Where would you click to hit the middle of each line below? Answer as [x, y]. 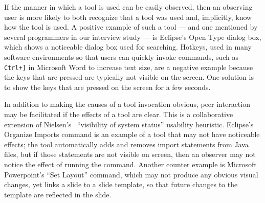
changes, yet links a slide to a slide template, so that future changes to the [121, 184]
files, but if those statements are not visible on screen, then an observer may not [130, 154]
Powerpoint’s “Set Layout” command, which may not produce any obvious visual [131, 174]
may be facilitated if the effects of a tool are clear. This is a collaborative [119, 114]
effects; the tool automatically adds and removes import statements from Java [126, 144]
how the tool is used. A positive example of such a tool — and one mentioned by [131, 27]
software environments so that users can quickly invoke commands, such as [122, 57]
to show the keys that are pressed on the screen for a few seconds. [107, 87]
